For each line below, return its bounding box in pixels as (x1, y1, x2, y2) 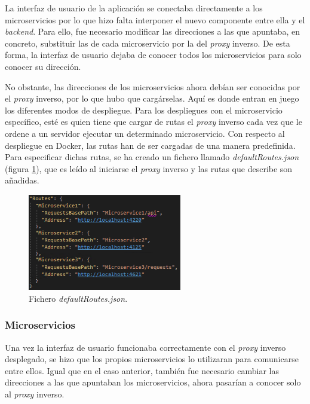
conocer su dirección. (5, 60, 81, 72)
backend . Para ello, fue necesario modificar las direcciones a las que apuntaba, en (5, 25, 300, 38)
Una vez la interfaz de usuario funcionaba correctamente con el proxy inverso (5, 341, 286, 353)
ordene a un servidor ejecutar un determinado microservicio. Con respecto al (5, 127, 285, 139)
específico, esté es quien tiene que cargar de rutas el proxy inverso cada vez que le (5, 115, 302, 128)
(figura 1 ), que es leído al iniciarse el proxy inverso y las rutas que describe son (5, 162, 293, 175)
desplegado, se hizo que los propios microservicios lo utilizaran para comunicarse (5, 353, 299, 365)
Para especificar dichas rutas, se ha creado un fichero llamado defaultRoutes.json (5, 151, 299, 163)
